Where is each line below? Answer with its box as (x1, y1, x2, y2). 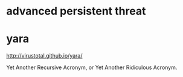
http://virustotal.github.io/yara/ (6, 52, 83, 59)
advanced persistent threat (6, 4, 146, 18)
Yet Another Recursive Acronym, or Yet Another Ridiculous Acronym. (6, 64, 178, 71)
